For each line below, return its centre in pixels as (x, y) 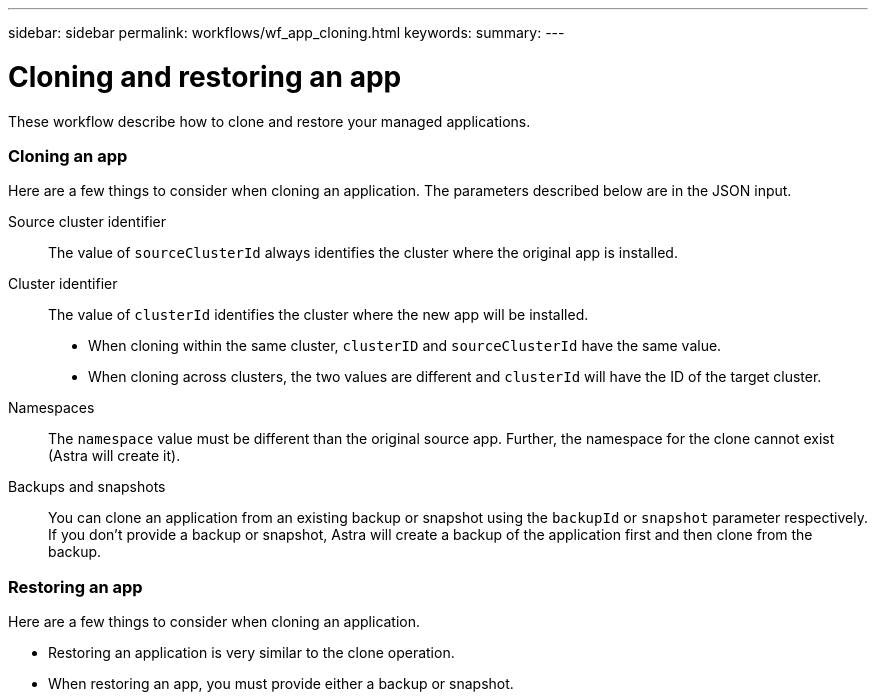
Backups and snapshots (87, 487)
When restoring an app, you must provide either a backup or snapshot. (281, 683)
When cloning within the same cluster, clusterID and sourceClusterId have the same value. (405, 346)
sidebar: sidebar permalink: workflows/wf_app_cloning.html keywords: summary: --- (286, 32)
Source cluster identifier (87, 222)
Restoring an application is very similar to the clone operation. (251, 652)
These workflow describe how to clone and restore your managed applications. (269, 121)
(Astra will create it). (114, 456)
